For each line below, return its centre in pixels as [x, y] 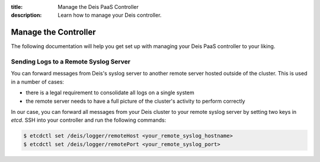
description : [26, 15]
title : [17, 7]
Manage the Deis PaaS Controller [98, 7]
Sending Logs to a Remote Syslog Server [71, 62]
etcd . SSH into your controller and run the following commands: [89, 120]
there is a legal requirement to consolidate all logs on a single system [110, 93]
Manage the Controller [53, 32]
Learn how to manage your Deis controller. [110, 15]
